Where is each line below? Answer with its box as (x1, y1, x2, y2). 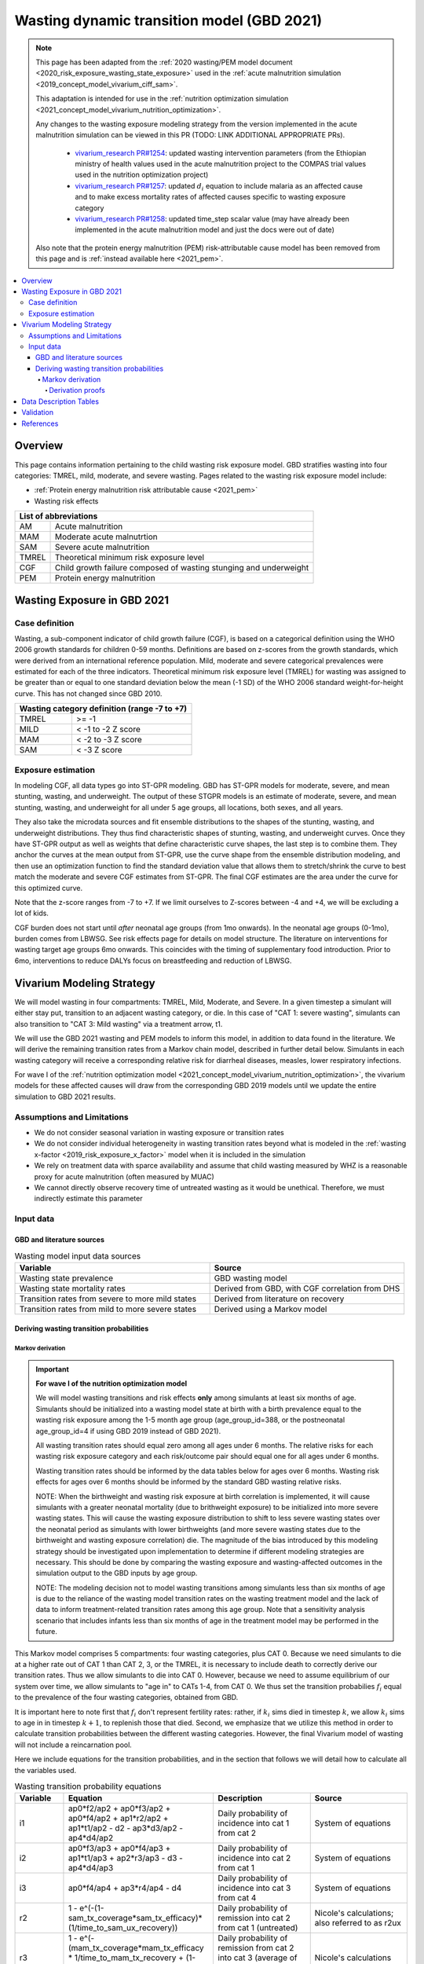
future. (35, 1627, 58, 1636)
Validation (21, 408, 54, 417)
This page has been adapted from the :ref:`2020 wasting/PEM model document (35, 57, 294, 67)
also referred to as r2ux (314, 1918, 402, 1929)
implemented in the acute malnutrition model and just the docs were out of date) (75, 225, 335, 235)
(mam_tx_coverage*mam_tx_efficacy (68, 1943, 204, 1954)
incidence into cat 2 (217, 1852, 291, 1863)
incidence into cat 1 (217, 1818, 290, 1829)
